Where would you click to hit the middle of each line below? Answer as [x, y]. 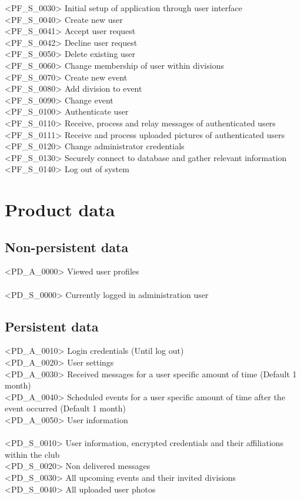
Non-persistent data [67, 247]
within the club [32, 454]
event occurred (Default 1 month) [65, 408]
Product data [60, 210]
